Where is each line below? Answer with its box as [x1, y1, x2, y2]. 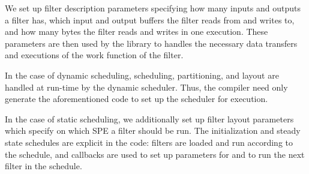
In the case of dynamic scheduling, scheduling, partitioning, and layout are [5, 68, 279, 81]
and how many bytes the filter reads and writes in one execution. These [5, 25, 268, 38]
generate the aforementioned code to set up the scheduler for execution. [5, 92, 268, 105]
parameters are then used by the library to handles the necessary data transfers [5, 37, 298, 49]
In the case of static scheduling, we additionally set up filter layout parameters [5, 112, 294, 125]
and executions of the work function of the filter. [5, 49, 184, 61]
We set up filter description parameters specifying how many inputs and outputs [5, 2, 301, 14]
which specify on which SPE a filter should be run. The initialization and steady [5, 124, 301, 137]
